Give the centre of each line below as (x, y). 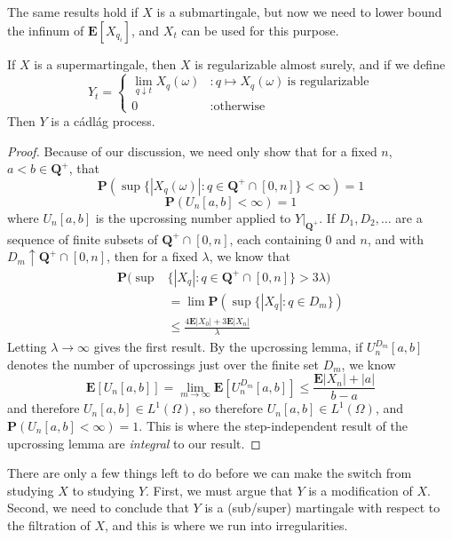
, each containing (275, 238)
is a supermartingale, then (105, 64)
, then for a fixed (152, 256)
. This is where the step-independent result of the (273, 425)
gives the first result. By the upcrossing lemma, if (228, 347)
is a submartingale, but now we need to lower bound (299, 12)
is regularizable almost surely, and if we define (320, 64)
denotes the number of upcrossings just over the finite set (163, 364)
